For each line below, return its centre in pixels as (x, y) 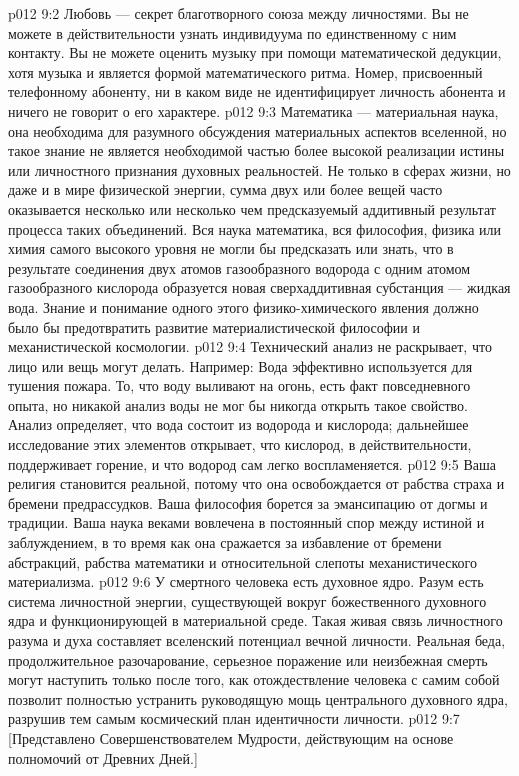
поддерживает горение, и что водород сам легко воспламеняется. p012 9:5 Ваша (252, 463)
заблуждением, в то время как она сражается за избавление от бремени (225, 542)
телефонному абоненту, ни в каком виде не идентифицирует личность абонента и (257, 91)
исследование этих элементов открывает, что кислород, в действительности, (240, 444)
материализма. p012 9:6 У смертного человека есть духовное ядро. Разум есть (246, 581)
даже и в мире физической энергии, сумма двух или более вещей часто (225, 189)
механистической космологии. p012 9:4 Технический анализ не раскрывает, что (250, 346)
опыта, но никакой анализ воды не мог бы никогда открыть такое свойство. (238, 404)
